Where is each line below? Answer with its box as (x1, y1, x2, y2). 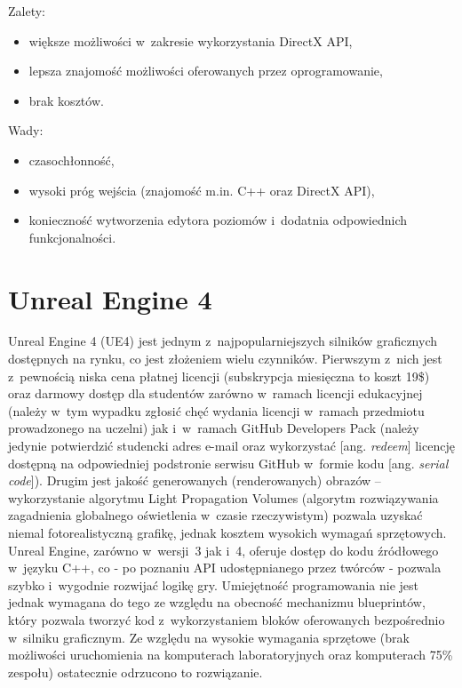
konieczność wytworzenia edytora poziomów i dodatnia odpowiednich (28, 211, 408, 229)
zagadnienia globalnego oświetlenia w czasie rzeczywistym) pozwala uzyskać (8, 506, 423, 524)
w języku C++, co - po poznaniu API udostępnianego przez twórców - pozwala (8, 558, 442, 577)
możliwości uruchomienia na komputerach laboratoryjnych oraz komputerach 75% (8, 645, 453, 664)
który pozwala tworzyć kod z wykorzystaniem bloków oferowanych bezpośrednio (8, 610, 445, 628)
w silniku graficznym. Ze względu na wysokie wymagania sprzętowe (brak (8, 628, 410, 646)
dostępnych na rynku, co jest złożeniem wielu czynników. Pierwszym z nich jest (8, 349, 442, 368)
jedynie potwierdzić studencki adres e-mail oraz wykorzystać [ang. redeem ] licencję (8, 436, 455, 455)
